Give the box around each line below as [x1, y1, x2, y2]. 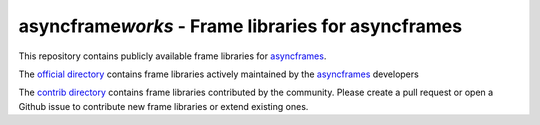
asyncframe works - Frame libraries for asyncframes [18, 15, 463, 37]
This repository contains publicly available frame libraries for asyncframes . [18, 50, 327, 62]
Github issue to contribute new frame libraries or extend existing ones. [18, 100, 309, 112]
